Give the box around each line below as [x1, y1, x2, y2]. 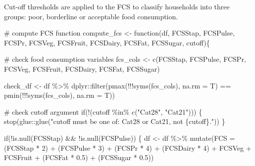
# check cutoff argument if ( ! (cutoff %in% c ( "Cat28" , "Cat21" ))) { [4, 106, 203, 117]
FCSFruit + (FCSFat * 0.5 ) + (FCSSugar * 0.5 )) [4, 152, 154, 163]
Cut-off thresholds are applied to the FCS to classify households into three [4, 1, 230, 11]
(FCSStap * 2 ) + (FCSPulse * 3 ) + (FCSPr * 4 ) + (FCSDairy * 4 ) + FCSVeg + [4, 142, 252, 153]
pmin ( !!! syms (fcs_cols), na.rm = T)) [4, 90, 115, 100]
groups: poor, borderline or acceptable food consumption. [4, 11, 178, 21]
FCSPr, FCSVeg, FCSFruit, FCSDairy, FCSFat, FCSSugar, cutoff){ [4, 37, 210, 47]
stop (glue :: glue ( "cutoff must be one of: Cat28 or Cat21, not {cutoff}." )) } [4, 116, 225, 126]
